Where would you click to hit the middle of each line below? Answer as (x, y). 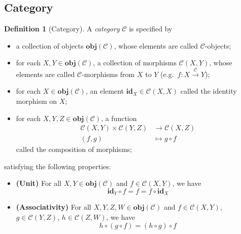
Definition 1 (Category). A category (62, 29)
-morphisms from (108, 74)
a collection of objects (50, 45)
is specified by (151, 29)
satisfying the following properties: (58, 166)
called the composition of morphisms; (74, 149)
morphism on (37, 101)
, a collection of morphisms (135, 63)
